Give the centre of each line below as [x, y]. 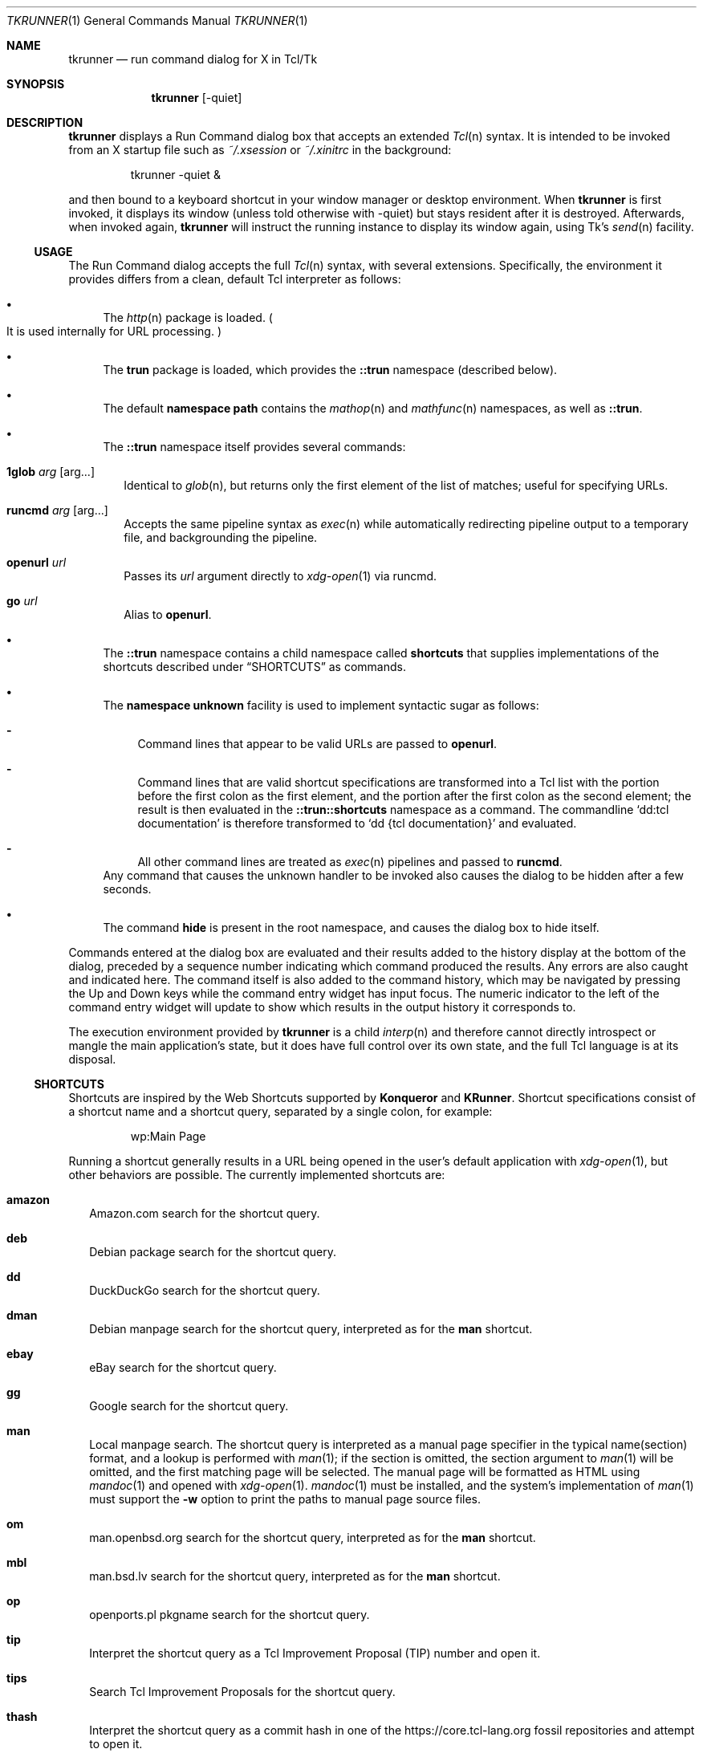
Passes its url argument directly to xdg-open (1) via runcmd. [280, 576]
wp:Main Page [168, 1136]
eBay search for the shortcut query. [183, 1367]
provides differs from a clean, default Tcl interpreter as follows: [235, 279]
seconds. [127, 889]
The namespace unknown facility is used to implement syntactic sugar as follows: [321, 705]
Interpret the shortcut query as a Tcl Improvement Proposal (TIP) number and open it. [315, 1653]
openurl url [37, 562]
